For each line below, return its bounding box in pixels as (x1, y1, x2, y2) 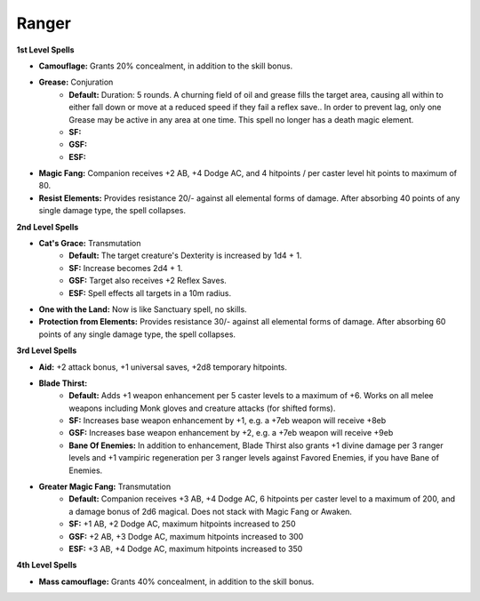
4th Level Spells (16, 560, 77, 571)
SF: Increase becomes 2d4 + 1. (68, 262, 183, 273)
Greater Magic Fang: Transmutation (38, 481, 172, 493)
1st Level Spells (16, 44, 75, 55)
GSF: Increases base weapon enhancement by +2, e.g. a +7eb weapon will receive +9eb (68, 428, 394, 438)
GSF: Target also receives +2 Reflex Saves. (68, 276, 227, 286)
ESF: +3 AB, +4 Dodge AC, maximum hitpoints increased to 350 (68, 543, 303, 554)
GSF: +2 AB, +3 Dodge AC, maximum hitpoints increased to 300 (68, 531, 304, 541)
